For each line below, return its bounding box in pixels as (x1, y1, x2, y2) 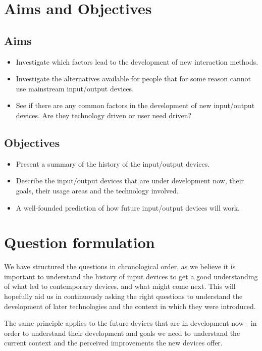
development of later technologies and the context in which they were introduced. (4, 300, 256, 311)
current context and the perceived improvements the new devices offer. (4, 337, 223, 348)
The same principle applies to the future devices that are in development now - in (4, 318, 257, 328)
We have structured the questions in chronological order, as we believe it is (4, 261, 236, 272)
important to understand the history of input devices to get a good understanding (4, 271, 258, 281)
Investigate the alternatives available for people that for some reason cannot (16, 73, 251, 84)
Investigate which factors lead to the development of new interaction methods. (16, 56, 258, 67)
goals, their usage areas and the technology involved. (16, 185, 179, 195)
